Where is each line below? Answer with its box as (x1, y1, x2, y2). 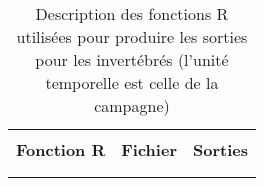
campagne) (94, 94, 170, 117)
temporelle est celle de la (45, 71, 219, 94)
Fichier (121, 138, 177, 161)
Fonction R (16, 138, 106, 161)
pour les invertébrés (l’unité (35, 48, 229, 71)
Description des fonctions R (35, 2, 229, 25)
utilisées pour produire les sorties (16, 25, 248, 48)
